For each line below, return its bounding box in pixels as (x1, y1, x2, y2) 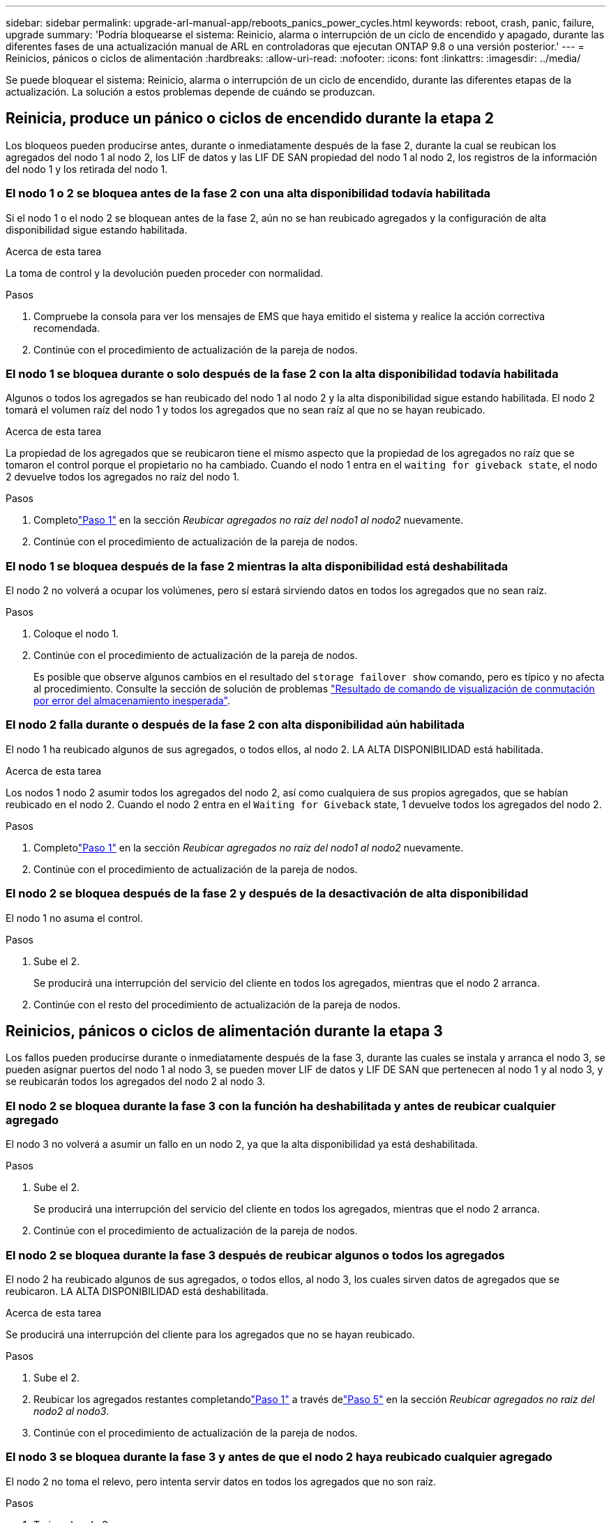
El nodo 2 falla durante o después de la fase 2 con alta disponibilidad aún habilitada (6, 718, 465, 732)
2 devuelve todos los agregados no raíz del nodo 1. (6, 471, 240, 483)
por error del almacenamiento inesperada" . (33, 695, 230, 707)
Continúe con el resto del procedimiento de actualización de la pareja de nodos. (33, 998, 401, 1010)
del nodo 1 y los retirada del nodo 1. (6, 162, 168, 175)
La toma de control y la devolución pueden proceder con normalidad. (6, 266, 324, 279)
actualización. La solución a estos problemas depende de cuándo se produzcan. (6, 86, 375, 98)
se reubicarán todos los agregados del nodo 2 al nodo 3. (6, 1075, 266, 1088)
